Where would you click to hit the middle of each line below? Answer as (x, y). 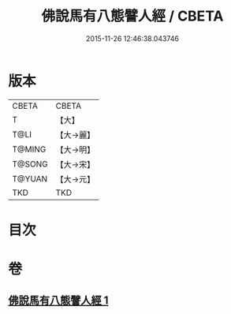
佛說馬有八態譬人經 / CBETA (132, 16)
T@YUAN (30, 178)
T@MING (29, 149)
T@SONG (30, 164)
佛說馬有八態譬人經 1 (58, 301)
